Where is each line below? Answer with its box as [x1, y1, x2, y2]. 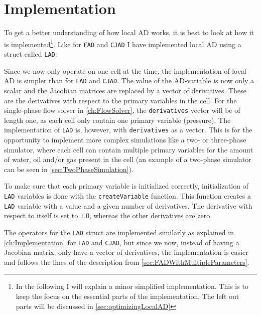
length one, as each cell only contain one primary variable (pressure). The [4, 114, 231, 125]
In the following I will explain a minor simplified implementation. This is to [16, 281, 248, 291]
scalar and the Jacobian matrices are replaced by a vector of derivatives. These [4, 85, 246, 95]
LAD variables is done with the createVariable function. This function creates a [4, 191, 251, 201]
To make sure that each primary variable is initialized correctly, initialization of [4, 181, 248, 191]
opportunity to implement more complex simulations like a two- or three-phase [4, 134, 246, 145]
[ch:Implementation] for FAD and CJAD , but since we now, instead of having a [4, 237, 239, 247]
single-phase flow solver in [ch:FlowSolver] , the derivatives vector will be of [4, 105, 240, 115]
